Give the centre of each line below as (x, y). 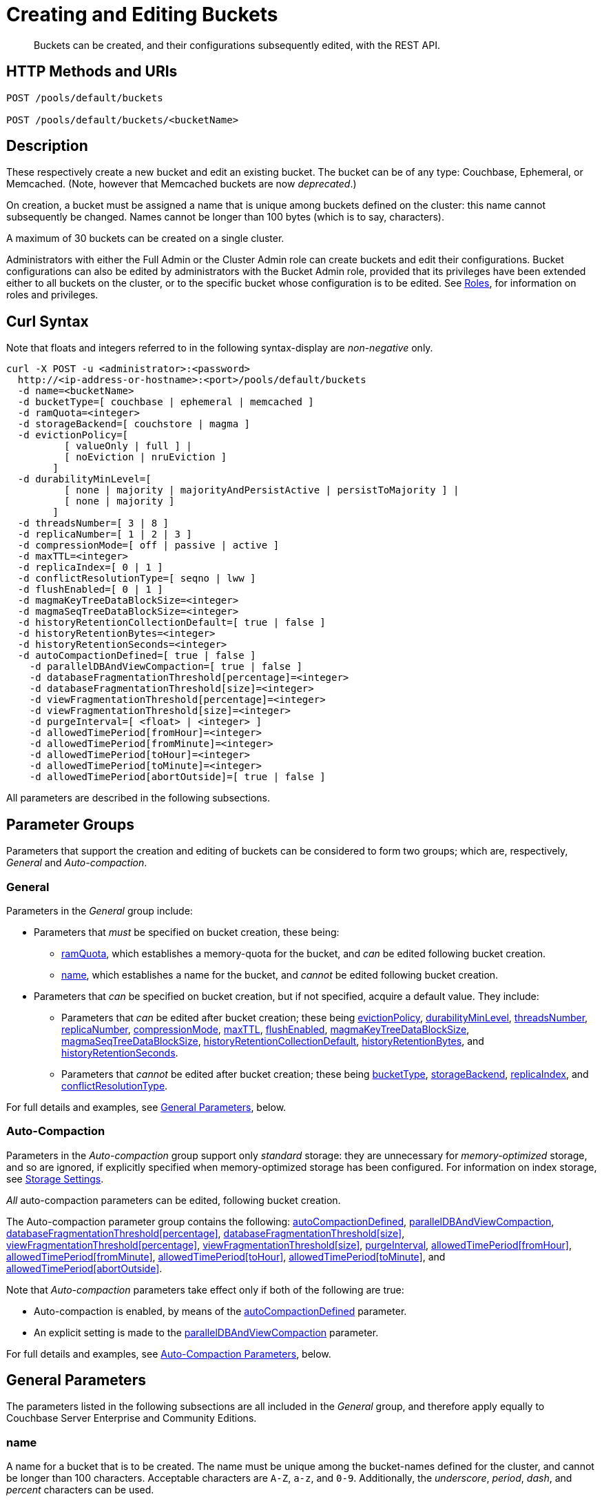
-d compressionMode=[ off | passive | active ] (148, 545)
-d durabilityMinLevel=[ (84, 479)
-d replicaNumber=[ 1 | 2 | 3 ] (105, 534)
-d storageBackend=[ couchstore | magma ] (134, 424)
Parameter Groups (70, 824)
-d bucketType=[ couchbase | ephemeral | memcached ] (166, 402)
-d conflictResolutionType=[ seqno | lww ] (137, 579)
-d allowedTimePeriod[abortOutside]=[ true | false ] (177, 777)
